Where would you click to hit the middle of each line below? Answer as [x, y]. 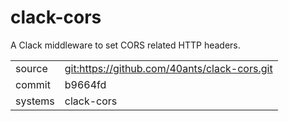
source [31, 68]
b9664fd [85, 84]
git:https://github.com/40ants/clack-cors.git [168, 68]
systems [35, 101]
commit [33, 84]
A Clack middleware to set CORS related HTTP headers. [125, 45]
